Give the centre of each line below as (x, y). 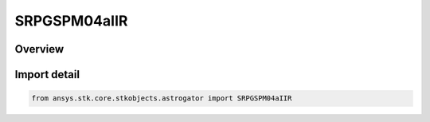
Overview (39, 49)
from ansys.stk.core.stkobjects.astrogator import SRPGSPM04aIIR (162, 98)
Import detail (47, 75)
